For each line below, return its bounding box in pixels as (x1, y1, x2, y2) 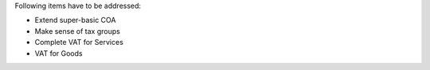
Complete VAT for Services (34, 38, 123, 47)
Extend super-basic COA (34, 16, 116, 25)
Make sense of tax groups (34, 26, 121, 35)
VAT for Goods (34, 48, 83, 58)
